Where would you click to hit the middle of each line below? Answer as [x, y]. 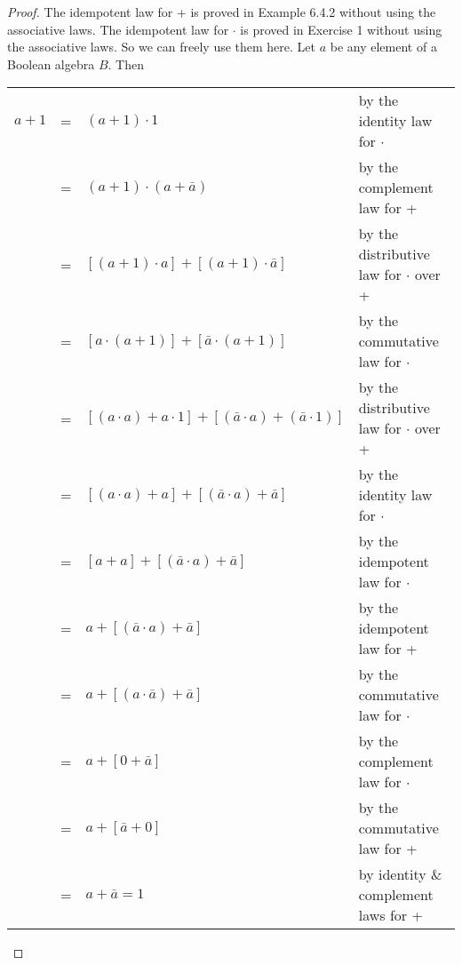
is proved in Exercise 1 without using [341, 29]
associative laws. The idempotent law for [118, 29]
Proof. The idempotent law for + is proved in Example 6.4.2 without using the [222, 12]
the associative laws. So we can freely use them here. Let [162, 47]
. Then [126, 64]
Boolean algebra [51, 64]
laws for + [390, 915]
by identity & [400, 874]
